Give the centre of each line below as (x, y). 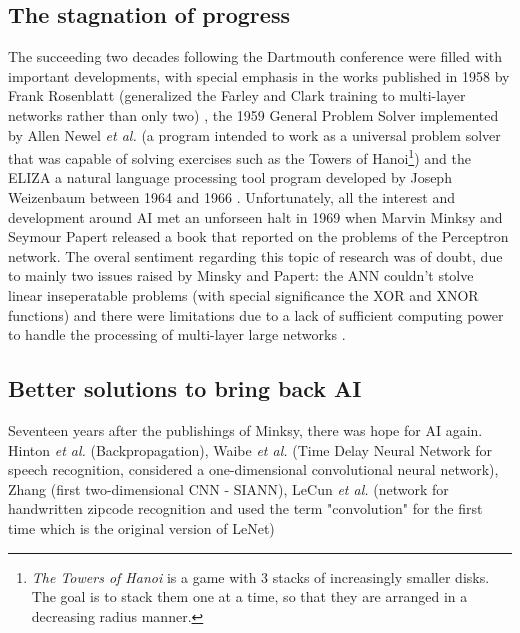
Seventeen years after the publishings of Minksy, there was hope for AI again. (245, 429)
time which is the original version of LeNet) (141, 527)
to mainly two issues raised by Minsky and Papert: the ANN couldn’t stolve (241, 275)
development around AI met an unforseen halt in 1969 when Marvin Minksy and (255, 216)
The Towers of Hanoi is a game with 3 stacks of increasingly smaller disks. (260, 576)
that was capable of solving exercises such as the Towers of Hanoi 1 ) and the (239, 156)
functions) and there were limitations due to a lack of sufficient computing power (256, 314)
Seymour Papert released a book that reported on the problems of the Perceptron (258, 236)
